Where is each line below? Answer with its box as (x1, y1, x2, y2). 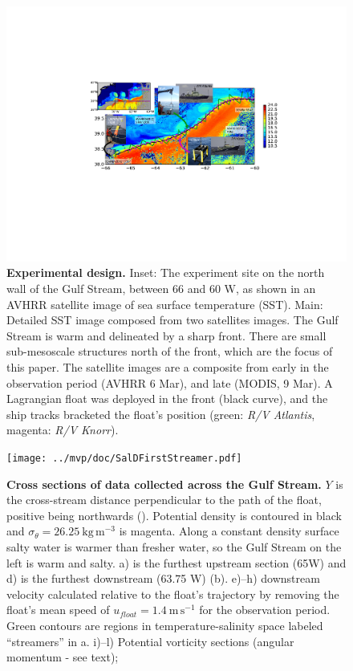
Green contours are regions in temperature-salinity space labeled (6, 617, 323, 634)
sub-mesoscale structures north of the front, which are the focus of (6, 343, 333, 360)
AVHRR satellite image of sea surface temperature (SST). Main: (6, 295, 323, 312)
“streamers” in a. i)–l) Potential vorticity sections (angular (6, 632, 294, 649)
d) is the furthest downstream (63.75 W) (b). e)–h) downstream (6, 570, 320, 587)
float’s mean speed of (6, 601, 110, 618)
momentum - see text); (6, 649, 119, 665)
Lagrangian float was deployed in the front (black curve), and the (6, 390, 328, 407)
